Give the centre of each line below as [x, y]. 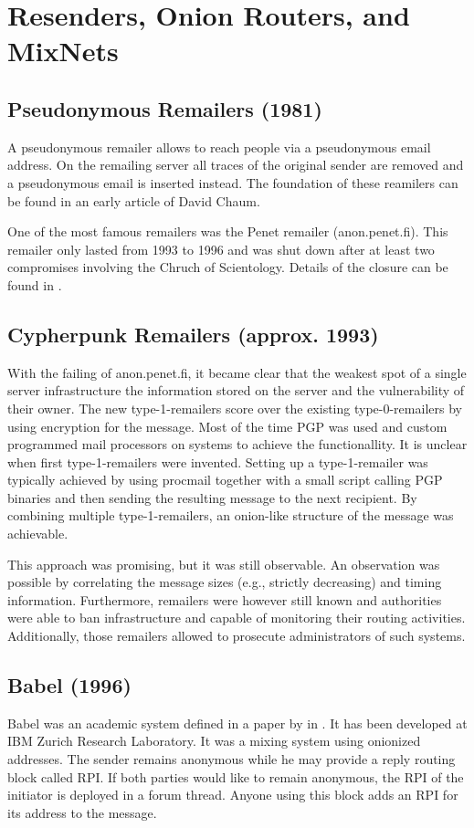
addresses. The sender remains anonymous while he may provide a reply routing [232, 759]
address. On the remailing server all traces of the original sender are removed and [236, 165]
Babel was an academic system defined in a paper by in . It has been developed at [237, 723]
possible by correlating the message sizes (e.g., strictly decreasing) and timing [225, 582]
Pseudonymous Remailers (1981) [165, 108]
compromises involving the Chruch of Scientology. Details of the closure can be [228, 267]
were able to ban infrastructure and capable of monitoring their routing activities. [237, 618]
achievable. [38, 534]
